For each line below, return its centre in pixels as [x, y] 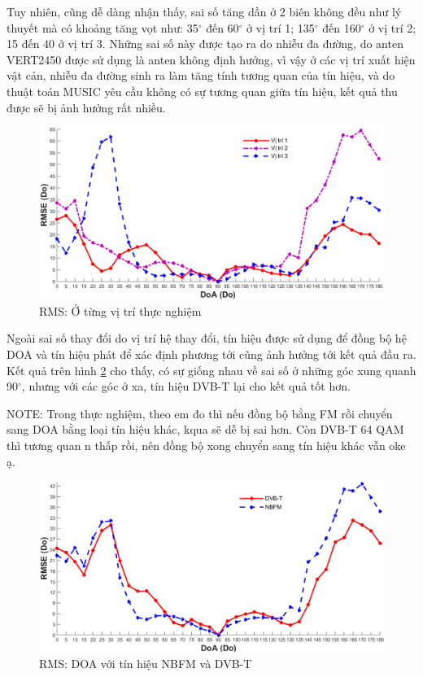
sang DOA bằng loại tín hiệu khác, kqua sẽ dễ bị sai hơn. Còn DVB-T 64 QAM [205, 429]
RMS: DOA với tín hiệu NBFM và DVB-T [146, 663]
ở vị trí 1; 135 [281, 27]
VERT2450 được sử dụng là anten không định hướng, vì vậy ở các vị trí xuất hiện [211, 59]
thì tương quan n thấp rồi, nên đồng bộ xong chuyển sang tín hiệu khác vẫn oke [206, 445]
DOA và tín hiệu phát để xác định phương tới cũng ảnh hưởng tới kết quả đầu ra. [211, 354]
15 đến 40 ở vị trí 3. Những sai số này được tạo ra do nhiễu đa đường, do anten [205, 44]
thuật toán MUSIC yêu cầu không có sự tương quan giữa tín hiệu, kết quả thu [202, 91]
